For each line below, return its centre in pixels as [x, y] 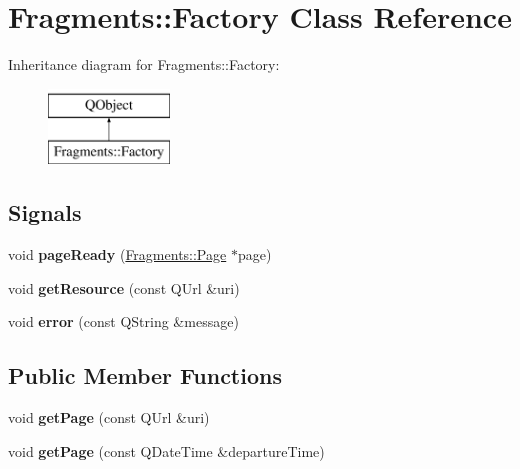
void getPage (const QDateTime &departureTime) [166, 450]
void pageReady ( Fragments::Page [117, 254]
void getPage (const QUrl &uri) [109, 417]
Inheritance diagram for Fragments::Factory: [144, 64]
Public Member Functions [145, 375]
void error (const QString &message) [123, 321]
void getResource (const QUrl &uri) [124, 287]
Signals [45, 212]
